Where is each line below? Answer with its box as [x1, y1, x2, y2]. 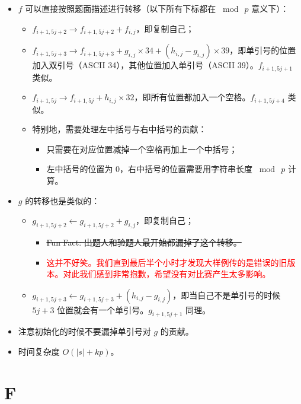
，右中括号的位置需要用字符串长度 [120, 163, 253, 175]
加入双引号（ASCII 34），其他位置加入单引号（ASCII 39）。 [32, 59, 258, 71]
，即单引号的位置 [229, 44, 296, 56]
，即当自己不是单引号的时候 [172, 288, 281, 301]
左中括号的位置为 [46, 163, 113, 175]
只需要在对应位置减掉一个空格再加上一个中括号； [46, 142, 238, 155]
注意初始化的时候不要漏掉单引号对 [18, 325, 151, 338]
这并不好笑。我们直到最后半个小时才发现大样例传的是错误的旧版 [46, 256, 296, 268]
